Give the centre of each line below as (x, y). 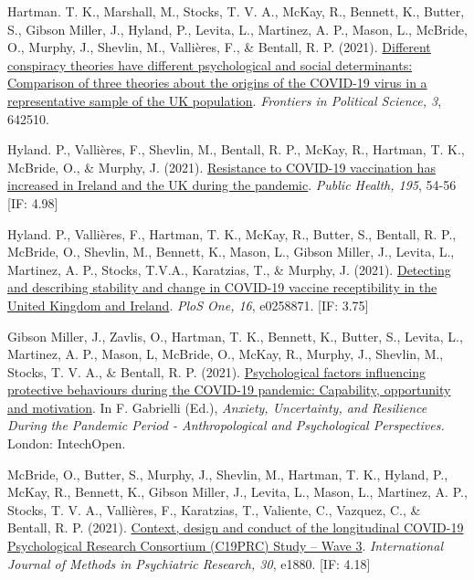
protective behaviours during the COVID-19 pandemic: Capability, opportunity (229, 390)
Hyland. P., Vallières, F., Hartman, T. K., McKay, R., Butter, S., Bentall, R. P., (232, 233)
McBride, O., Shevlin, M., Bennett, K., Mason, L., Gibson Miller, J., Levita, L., (231, 252)
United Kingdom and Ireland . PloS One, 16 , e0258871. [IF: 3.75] (188, 305)
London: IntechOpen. (67, 443)
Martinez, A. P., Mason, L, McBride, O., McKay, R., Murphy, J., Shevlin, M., (226, 354)
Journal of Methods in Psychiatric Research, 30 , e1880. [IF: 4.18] (189, 563)
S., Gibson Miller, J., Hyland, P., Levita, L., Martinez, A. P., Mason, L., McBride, (237, 29)
